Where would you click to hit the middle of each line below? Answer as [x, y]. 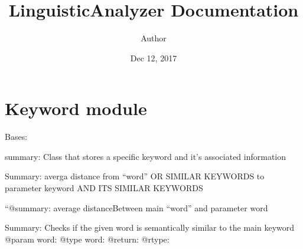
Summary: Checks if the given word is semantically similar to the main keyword [150, 227]
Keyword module [76, 108]
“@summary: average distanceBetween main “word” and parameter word [136, 207]
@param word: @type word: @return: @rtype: [87, 239]
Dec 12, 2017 [154, 58]
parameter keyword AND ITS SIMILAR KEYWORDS [104, 188]
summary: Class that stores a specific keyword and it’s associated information [146, 156]
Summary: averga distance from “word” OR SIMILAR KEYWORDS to [135, 176]
